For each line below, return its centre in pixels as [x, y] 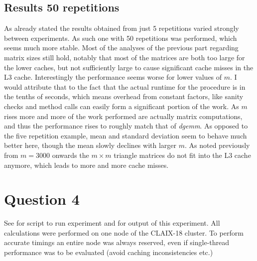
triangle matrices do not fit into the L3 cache [182, 155]
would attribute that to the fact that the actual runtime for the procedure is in [125, 86]
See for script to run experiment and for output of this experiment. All [112, 223]
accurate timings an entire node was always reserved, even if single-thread [117, 242]
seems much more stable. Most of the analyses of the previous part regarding [121, 48]
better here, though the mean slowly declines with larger [90, 145]
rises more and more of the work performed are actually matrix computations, [123, 116]
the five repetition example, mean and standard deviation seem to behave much [126, 135]
